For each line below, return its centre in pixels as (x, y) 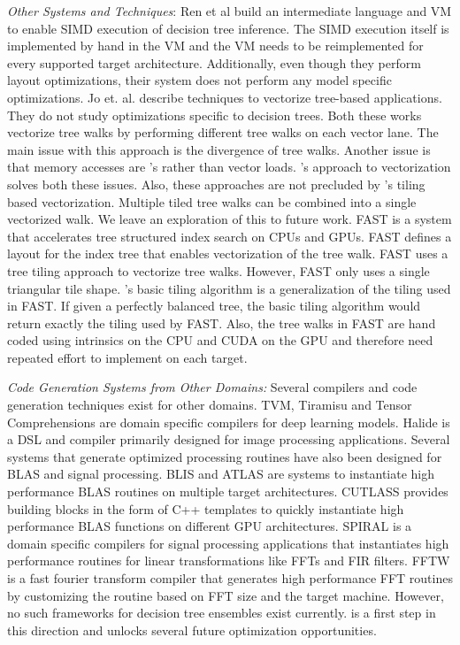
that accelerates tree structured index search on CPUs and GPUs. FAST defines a (230, 236)
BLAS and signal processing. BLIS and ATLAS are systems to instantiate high (221, 474)
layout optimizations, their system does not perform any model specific (199, 80)
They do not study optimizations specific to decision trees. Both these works (215, 115)
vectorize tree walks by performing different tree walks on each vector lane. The (223, 132)
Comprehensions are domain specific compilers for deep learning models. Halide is (229, 422)
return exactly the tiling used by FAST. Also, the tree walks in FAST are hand (222, 322)
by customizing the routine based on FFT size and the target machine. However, (226, 595)
